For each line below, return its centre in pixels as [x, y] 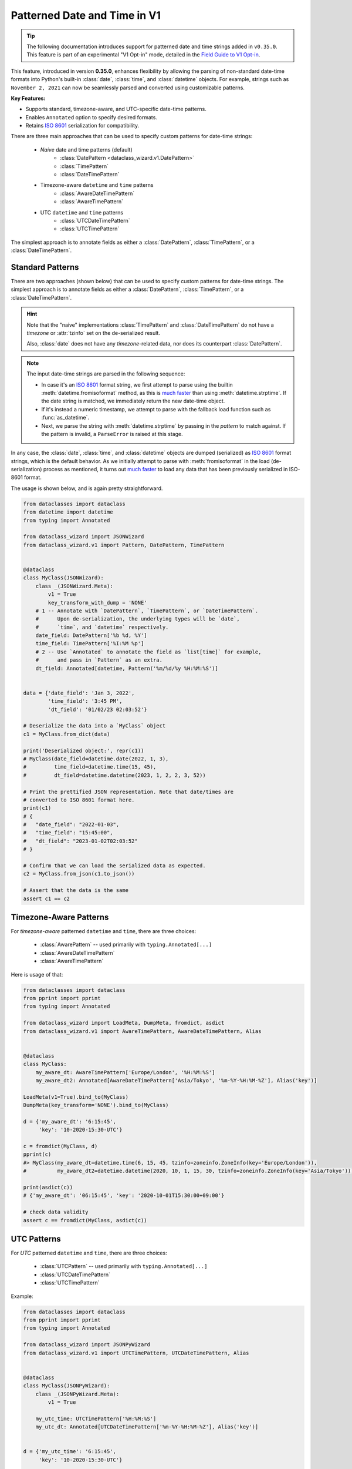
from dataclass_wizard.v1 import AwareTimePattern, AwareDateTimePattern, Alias [142, 1031]
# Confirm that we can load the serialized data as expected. [114, 866]
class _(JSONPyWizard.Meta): [77, 1394]
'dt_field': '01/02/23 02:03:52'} [97, 709]
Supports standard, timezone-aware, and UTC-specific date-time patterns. [116, 109]
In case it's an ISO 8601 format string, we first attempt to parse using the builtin [137, 384]
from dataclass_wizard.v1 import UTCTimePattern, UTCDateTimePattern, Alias [136, 1353]
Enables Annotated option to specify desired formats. [92, 117]
